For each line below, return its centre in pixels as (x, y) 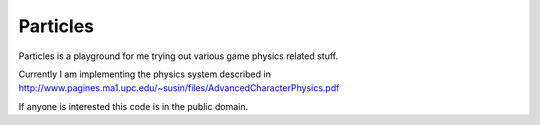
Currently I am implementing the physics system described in (145, 74)
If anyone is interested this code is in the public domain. (133, 106)
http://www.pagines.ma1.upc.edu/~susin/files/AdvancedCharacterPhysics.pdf (179, 88)
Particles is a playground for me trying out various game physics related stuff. (178, 56)
